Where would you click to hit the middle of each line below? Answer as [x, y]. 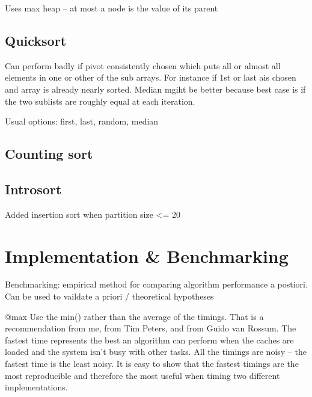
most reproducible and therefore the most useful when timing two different [142, 375]
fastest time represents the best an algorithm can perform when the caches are [149, 340]
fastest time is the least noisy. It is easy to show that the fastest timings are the [152, 364]
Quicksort [36, 40]
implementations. [36, 387]
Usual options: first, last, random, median [82, 121]
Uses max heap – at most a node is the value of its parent [112, 8]
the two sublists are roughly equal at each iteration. [100, 101]
